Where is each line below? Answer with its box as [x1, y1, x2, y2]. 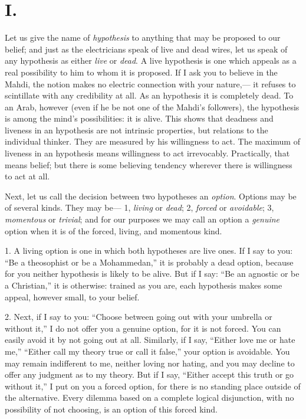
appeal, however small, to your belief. [5, 290, 140, 303]
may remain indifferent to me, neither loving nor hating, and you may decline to [5, 356, 295, 369]
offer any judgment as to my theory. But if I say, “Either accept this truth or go [5, 368, 294, 381]
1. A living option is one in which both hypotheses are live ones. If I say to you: [5, 244, 293, 257]
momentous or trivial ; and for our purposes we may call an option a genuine [5, 213, 280, 225]
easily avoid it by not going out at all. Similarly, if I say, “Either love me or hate [5, 333, 295, 346]
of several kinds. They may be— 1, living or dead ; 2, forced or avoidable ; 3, [5, 201, 274, 214]
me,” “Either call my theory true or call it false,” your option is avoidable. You [5, 345, 290, 357]
